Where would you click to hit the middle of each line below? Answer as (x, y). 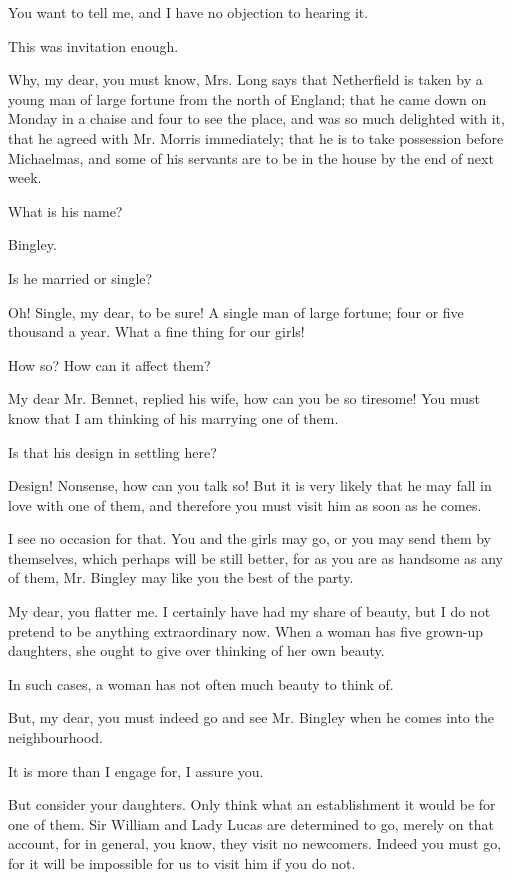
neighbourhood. (55, 737)
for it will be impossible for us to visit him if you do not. (182, 863)
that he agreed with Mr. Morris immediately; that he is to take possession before (256, 137)
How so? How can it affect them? (109, 364)
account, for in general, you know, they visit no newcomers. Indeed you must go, (255, 843)
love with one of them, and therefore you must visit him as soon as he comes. (245, 504)
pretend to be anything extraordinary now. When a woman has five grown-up (246, 630)
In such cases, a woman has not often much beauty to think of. (201, 683)
